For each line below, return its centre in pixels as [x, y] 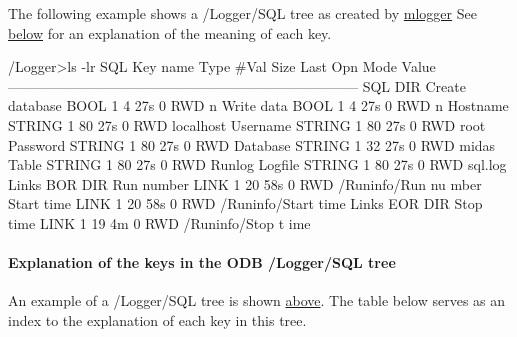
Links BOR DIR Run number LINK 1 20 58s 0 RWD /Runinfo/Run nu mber [245, 183]
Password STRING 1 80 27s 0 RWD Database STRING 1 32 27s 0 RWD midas [252, 144]
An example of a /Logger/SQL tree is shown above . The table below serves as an [257, 300]
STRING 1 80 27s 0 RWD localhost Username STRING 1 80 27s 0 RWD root [247, 124]
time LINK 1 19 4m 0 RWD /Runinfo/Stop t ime [159, 222]
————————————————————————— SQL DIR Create [237, 85]
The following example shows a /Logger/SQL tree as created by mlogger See [242, 13]
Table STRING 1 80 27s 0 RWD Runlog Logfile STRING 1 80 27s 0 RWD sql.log [257, 164]
